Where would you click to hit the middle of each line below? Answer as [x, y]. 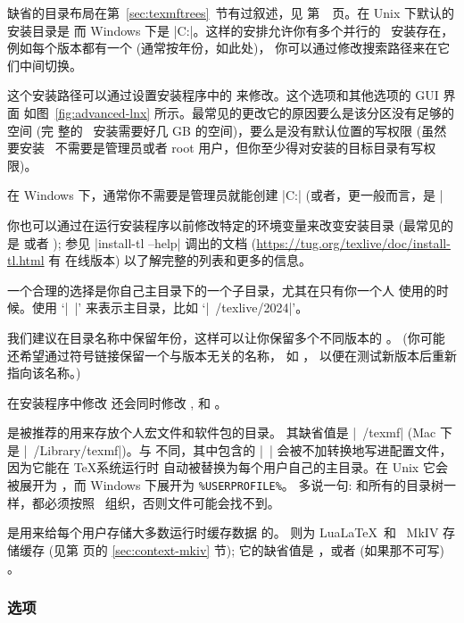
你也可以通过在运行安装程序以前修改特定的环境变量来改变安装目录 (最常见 [224, 224]
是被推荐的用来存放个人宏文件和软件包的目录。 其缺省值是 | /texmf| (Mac [222, 432]
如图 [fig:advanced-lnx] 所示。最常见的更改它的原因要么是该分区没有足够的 [239, 112]
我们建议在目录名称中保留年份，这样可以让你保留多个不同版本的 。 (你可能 [226, 337]
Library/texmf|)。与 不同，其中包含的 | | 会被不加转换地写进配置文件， [246, 449]
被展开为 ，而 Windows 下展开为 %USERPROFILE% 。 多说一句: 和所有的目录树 [226, 485]
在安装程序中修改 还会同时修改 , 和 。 [117, 402]
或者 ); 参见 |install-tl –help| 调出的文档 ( [140, 242]
